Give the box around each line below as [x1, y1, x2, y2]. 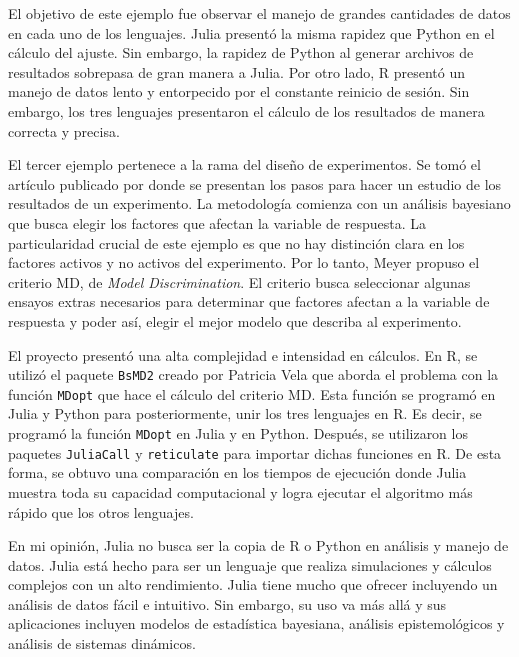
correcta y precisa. [8, 120, 120, 141]
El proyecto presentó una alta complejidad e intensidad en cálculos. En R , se [8, 344, 478, 365]
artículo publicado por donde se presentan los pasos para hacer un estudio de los [8, 173, 502, 194]
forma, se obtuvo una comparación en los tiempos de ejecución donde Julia [8, 462, 467, 483]
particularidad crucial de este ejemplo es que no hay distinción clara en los [8, 232, 465, 253]
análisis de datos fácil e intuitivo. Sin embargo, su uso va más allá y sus [8, 593, 447, 614]
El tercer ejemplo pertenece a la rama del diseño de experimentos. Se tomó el [8, 154, 481, 175]
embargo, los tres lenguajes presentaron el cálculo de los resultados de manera [8, 100, 485, 121]
